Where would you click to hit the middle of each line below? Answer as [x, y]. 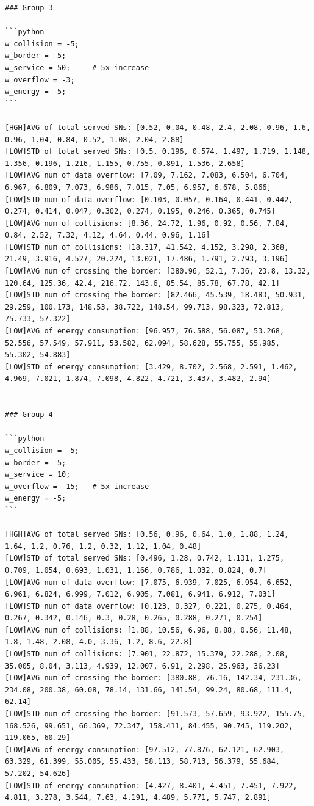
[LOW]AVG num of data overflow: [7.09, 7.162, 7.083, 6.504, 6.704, [147, 176]
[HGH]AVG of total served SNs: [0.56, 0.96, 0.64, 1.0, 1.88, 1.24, [147, 535]
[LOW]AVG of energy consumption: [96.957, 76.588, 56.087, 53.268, [145, 331]
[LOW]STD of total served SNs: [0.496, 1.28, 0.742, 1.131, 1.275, [145, 558]
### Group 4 [29, 415]
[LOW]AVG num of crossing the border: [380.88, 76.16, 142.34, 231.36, [153, 678]
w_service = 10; [38, 475]
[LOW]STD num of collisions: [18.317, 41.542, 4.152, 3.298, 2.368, [147, 247]
